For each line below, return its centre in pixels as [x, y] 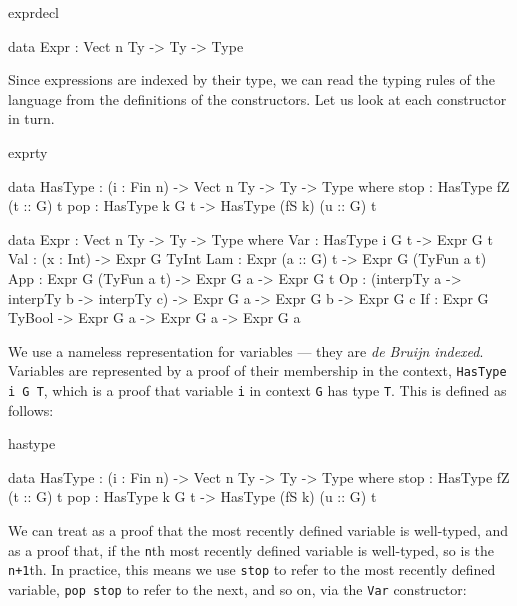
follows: [31, 409]
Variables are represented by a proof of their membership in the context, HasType [257, 370]
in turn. [31, 118]
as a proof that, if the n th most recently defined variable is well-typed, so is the [251, 549]
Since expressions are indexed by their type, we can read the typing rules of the [251, 79]
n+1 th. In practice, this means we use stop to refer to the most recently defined [252, 569]
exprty [28, 151]
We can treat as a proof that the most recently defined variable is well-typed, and [258, 530]
